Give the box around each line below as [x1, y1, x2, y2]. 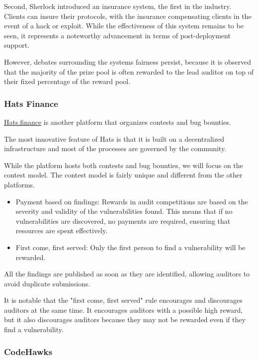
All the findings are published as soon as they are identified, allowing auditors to [4, 269, 250, 279]
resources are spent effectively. [15, 225, 108, 236]
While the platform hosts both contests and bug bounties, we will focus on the [4, 160, 243, 170]
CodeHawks [4, 345, 52, 358]
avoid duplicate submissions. [4, 278, 90, 288]
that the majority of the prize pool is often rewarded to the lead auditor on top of [4, 66, 254, 77]
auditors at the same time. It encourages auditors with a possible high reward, [4, 304, 243, 315]
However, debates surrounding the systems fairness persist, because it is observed [4, 56, 251, 67]
